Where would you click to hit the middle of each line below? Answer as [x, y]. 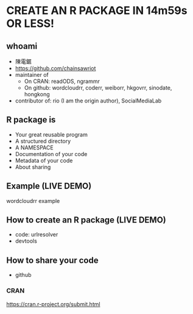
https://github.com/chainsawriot [55, 68]
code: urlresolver [37, 235]
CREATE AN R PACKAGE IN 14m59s [97, 11]
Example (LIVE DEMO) [49, 186]
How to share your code [52, 260]
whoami [22, 46]
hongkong [37, 94]
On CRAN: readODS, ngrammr [62, 81]
